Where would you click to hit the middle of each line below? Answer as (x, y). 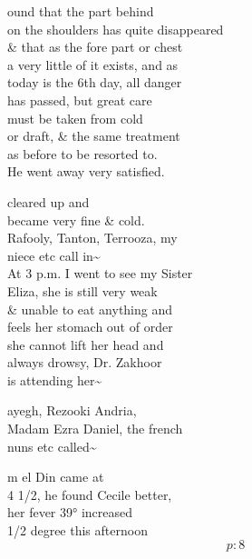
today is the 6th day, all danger (95, 82)
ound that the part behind (81, 11)
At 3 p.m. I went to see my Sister (100, 273)
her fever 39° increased (70, 512)
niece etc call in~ (54, 255)
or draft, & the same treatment (94, 136)
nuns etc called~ (52, 446)
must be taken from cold (75, 118)
